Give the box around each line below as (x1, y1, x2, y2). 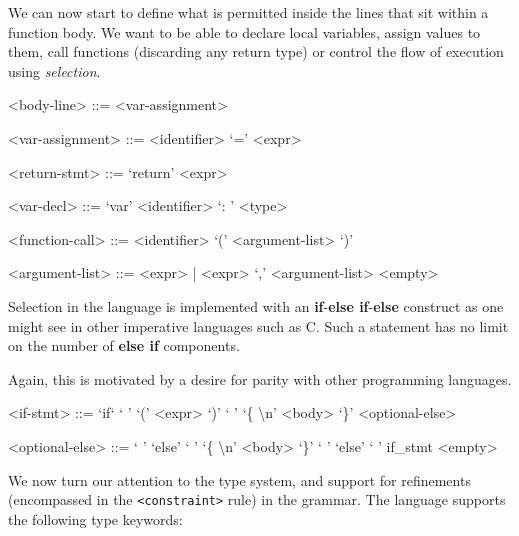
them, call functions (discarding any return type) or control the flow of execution (8, 41, 504, 62)
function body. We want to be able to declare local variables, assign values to (8, 21, 481, 42)
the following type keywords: (8, 508, 183, 529)
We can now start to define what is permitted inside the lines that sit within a (8, 2, 489, 22)
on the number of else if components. (8, 335, 240, 356)
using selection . (8, 60, 101, 81)
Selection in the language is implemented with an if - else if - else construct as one (8, 295, 504, 316)
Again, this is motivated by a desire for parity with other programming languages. (8, 368, 512, 389)
